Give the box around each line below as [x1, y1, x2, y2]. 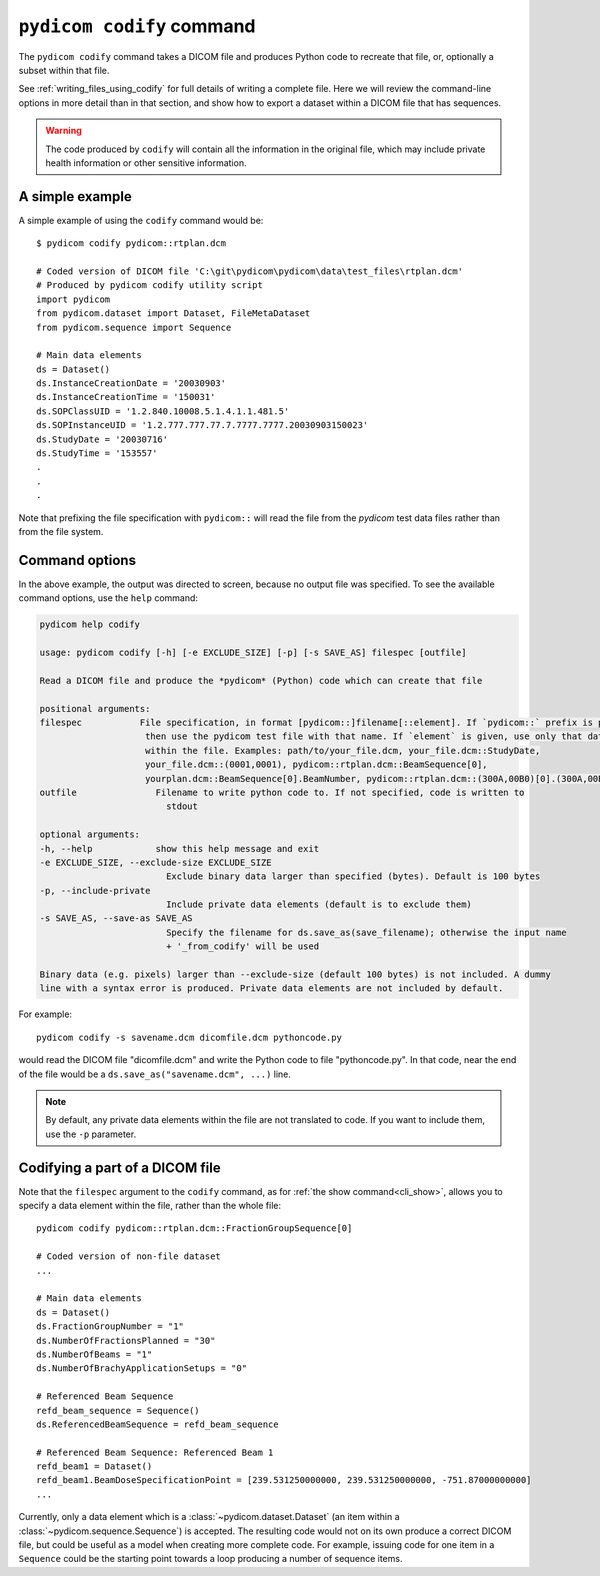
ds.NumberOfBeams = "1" [36, 1348, 153, 1360]
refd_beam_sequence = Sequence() [36, 1405, 200, 1416]
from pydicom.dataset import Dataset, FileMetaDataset [36, 308, 311, 319]
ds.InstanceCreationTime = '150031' [36, 391, 216, 403]
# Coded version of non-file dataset [36, 1251, 222, 1262]
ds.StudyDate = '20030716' [36, 433, 169, 445]
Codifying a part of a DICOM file [18, 1159, 221, 1176]
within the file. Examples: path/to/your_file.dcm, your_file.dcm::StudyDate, [145, 745, 541, 756]
